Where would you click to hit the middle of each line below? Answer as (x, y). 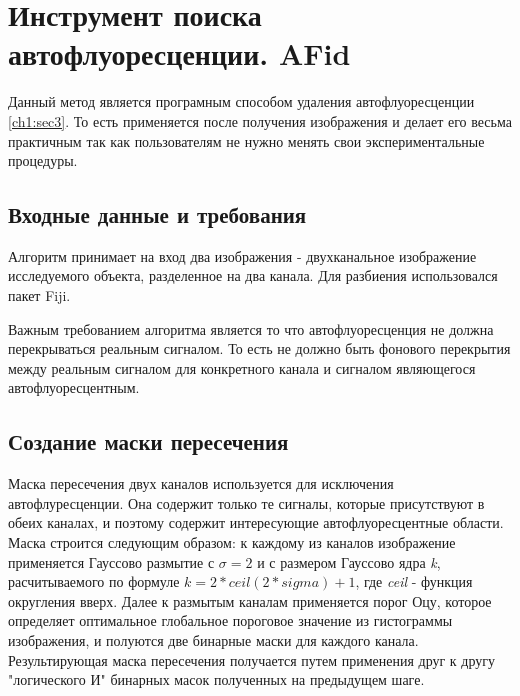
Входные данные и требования (157, 214)
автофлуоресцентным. (74, 387)
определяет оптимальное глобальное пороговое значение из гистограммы (230, 620)
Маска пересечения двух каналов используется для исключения (201, 483)
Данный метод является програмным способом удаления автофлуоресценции (241, 101)
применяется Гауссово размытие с (111, 561)
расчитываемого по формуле (94, 581)
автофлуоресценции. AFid (179, 53)
